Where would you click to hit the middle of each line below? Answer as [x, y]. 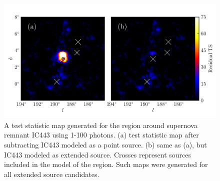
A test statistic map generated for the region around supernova [101, 125]
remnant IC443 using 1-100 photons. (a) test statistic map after [101, 135]
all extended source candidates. [52, 174]
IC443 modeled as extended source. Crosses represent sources [98, 154]
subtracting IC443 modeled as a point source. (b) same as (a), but [105, 145]
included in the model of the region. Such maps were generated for [106, 164]
